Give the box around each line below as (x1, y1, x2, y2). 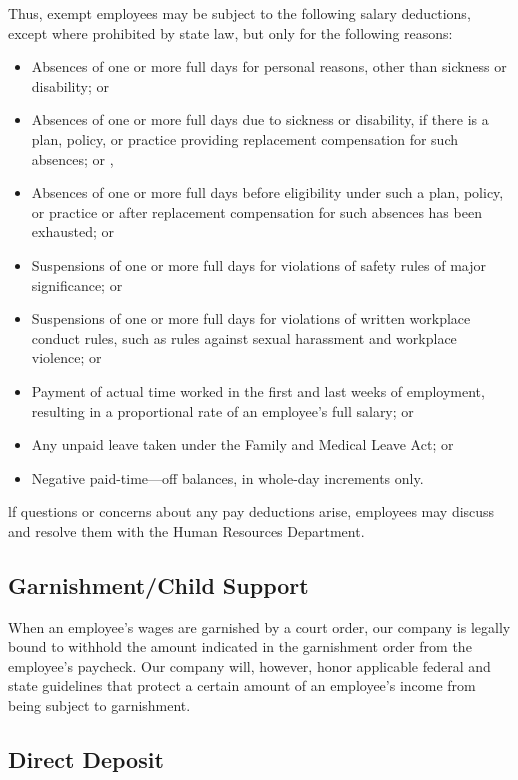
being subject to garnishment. (8, 695, 191, 716)
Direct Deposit (8, 744, 164, 775)
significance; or (31, 274, 123, 295)
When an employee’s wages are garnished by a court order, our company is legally (8, 616, 511, 637)
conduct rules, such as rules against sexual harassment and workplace (31, 327, 457, 348)
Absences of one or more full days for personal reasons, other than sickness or (31, 56, 507, 77)
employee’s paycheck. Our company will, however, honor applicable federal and (8, 655, 491, 676)
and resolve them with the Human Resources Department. (8, 520, 365, 541)
